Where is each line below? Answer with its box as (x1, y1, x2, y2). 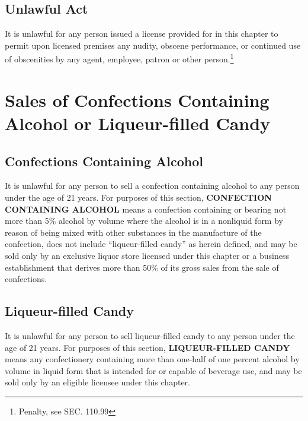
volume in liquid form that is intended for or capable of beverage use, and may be (5, 364, 302, 376)
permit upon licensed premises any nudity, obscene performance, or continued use (5, 39, 301, 51)
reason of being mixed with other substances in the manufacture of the (5, 226, 262, 238)
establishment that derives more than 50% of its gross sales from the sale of (5, 261, 279, 273)
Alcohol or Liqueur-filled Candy (5, 111, 271, 135)
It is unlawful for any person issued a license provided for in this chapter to (5, 27, 278, 40)
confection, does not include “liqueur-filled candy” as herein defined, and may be (5, 238, 297, 250)
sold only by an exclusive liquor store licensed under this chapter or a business (5, 249, 289, 261)
